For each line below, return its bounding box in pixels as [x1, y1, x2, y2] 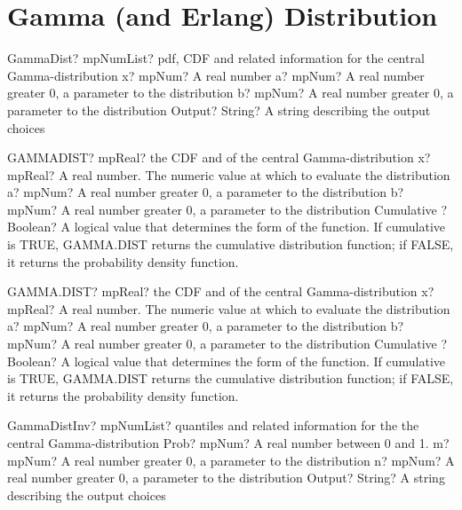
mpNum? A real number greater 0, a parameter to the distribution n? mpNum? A [7, 451, 455, 469]
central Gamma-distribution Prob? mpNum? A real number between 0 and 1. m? [7, 434, 450, 451]
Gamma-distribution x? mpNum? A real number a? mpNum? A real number [7, 66, 425, 84]
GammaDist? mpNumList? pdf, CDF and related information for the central [7, 49, 425, 67]
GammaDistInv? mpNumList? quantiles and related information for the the [7, 416, 419, 435]
